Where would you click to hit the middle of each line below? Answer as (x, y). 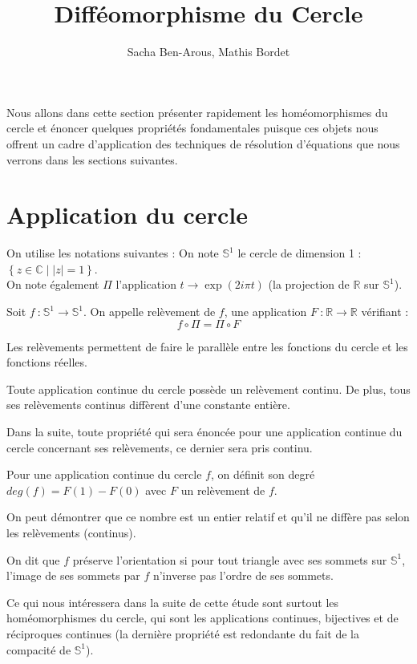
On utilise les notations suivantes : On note (113, 253)
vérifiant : (385, 311)
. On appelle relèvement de (150, 311)
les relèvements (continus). (71, 532)
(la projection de (309, 284)
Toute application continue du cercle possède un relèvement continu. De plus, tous (208, 389)
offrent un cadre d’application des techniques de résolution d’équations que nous (203, 143)
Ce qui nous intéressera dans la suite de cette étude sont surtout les (173, 602)
